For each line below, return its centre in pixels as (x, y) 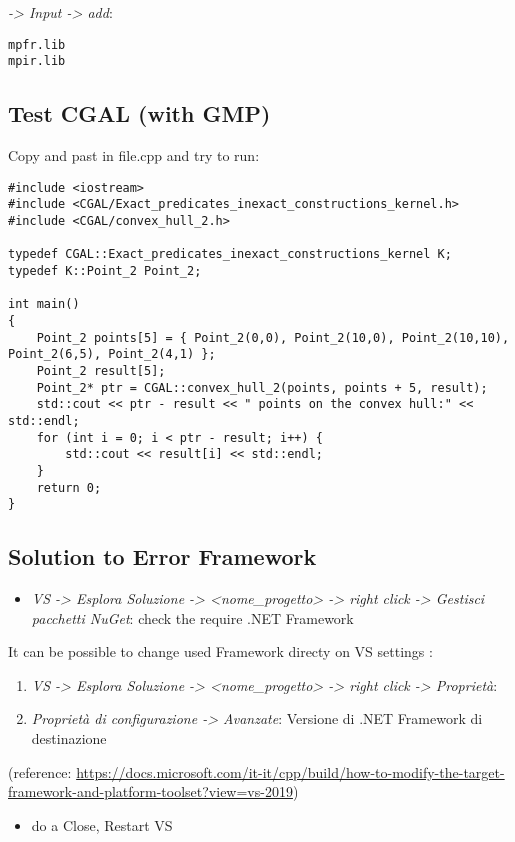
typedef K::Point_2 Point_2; (105, 270)
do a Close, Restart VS (102, 824)
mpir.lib (37, 61)
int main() (44, 304)
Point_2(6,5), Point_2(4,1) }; (112, 354)
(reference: (40, 771)
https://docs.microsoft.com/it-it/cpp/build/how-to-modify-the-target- (290, 771)
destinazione (69, 738)
